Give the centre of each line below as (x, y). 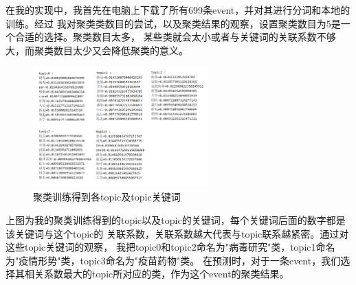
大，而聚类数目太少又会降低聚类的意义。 (97, 50)
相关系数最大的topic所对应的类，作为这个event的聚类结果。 (157, 274)
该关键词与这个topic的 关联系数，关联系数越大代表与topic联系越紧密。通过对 (177, 233)
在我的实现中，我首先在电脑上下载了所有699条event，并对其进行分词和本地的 (178, 10)
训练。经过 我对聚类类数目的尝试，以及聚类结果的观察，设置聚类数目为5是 (173, 23)
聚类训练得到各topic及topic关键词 (107, 197)
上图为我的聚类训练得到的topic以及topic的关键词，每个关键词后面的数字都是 (176, 219)
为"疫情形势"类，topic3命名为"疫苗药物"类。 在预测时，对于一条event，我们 (173, 260)
